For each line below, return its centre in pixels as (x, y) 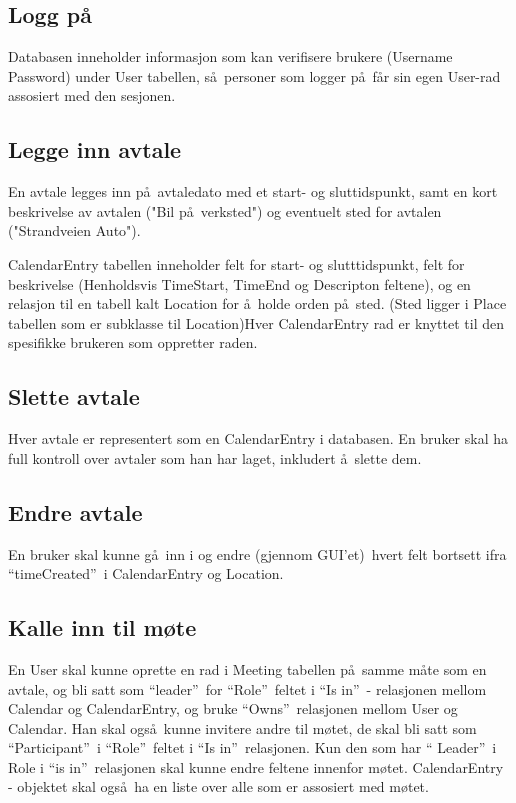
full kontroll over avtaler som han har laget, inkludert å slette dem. (215, 457)
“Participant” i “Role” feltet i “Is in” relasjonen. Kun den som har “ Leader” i (252, 747)
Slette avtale (74, 396)
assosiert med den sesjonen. (92, 95)
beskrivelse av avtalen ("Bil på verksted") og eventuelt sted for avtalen (225, 210)
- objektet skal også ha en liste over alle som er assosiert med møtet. (218, 786)
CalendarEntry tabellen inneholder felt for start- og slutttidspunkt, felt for (236, 263)
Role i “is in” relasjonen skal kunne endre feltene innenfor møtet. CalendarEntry (256, 766)
